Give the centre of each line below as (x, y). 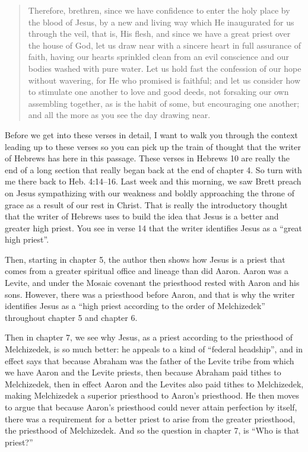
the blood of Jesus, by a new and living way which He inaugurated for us (161, 22)
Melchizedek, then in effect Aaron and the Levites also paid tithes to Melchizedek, (154, 383)
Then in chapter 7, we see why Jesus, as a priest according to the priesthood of (149, 337)
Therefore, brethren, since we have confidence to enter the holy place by (159, 10)
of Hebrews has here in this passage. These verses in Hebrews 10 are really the (147, 158)
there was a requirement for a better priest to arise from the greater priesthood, (150, 418)
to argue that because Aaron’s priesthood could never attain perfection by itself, (151, 407)
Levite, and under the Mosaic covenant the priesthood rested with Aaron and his (152, 283)
